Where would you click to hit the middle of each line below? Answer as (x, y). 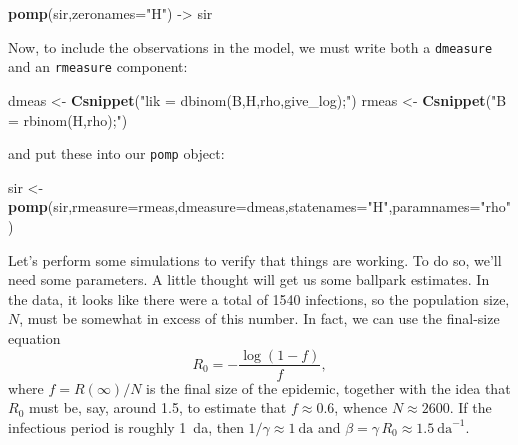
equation (34, 337)
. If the (470, 407)
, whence (361, 407)
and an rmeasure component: (98, 66)
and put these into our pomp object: (116, 153)
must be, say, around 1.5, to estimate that (157, 407)
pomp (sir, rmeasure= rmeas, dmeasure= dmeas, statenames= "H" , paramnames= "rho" (260, 206)
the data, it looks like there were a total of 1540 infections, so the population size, (259, 298)
